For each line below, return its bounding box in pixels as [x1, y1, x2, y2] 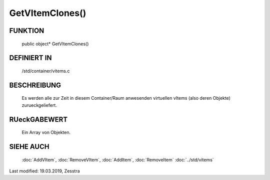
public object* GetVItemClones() [21, 40, 89, 47]
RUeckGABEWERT [9, 115, 67, 124]
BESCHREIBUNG [9, 81, 61, 89]
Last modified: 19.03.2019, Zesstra [9, 168, 80, 174]
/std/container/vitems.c [21, 68, 70, 74]
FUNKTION [9, 26, 44, 35]
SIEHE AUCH [9, 142, 49, 151]
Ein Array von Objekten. [21, 130, 71, 136]
